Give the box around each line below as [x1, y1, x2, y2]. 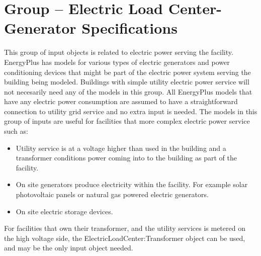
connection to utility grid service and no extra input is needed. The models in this [4, 106, 257, 116]
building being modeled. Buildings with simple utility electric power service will [4, 76, 249, 87]
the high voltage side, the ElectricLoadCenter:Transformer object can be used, [4, 232, 245, 243]
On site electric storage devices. [16, 206, 113, 216]
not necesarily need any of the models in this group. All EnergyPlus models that [4, 86, 252, 97]
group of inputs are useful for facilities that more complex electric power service [4, 116, 250, 126]
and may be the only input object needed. [4, 242, 133, 253]
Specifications [81, 18, 178, 38]
